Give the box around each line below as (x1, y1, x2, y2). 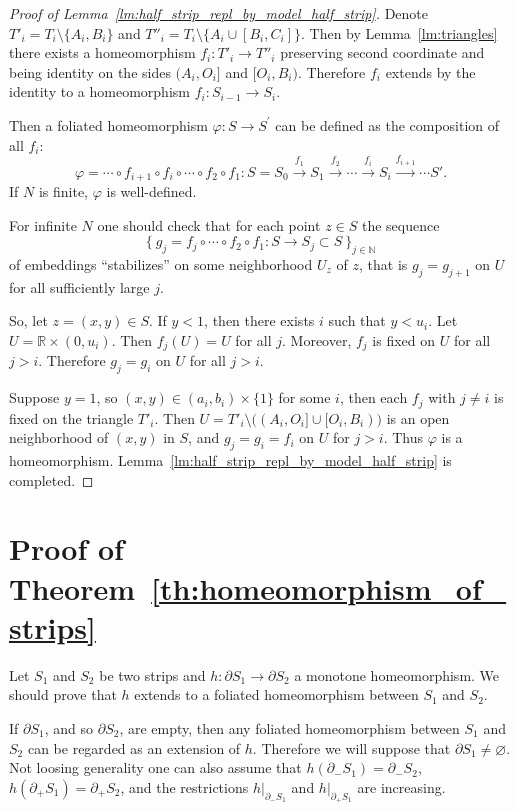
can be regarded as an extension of (27, 737, 241, 758)
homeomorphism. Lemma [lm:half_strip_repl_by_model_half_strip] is (9, 450, 452, 471)
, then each (339, 387, 408, 408)
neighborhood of (9, 427, 109, 448)
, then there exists (204, 310, 315, 331)
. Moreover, (282, 330, 352, 351)
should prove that (9, 684, 117, 705)
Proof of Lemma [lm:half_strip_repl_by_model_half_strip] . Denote (9, 3, 429, 23)
